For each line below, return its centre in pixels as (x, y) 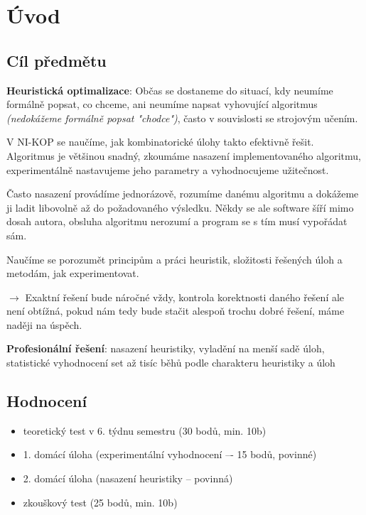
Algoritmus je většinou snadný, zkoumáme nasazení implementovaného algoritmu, (184, 155)
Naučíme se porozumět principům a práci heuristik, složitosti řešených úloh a (174, 259)
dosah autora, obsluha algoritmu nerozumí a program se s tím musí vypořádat (177, 221)
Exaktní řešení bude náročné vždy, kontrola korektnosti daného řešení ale (185, 297)
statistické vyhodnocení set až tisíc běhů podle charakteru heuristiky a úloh (171, 363)
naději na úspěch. (44, 324)
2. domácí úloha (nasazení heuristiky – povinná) (128, 478)
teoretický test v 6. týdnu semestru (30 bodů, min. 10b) (145, 430)
